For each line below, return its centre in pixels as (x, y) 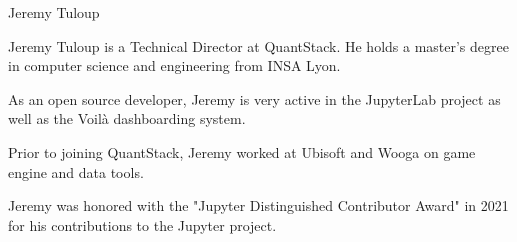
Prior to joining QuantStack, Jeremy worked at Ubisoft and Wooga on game (242, 151)
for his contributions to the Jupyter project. (142, 224)
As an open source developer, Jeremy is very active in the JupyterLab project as (254, 98)
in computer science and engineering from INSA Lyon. (174, 65)
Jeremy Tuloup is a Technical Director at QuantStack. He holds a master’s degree (258, 45)
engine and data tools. (76, 171)
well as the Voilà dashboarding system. (127, 118)
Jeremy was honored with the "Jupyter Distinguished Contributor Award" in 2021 (258, 205)
